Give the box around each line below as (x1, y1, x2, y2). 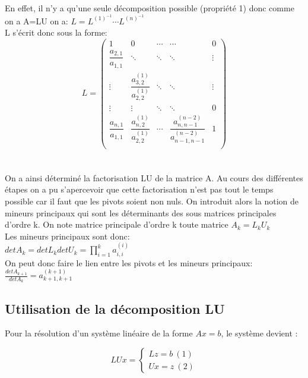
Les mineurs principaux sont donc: (5, 229, 130, 242)
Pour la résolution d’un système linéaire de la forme (5, 327, 193, 339)
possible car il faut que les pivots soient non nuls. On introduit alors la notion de (5, 195, 299, 207)
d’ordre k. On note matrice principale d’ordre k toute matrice (5, 218, 228, 231)
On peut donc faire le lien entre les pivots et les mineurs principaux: (5, 256, 253, 269)
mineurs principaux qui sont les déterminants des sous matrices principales (5, 206, 277, 219)
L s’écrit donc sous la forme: (5, 26, 107, 39)
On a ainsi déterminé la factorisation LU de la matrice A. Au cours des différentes (5, 171, 303, 184)
